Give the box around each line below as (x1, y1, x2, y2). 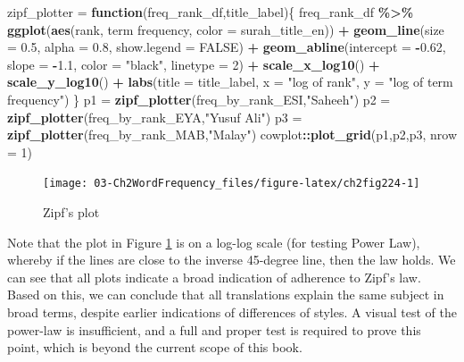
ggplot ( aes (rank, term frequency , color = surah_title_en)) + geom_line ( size (7, 20, 444, 38)
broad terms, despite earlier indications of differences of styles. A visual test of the (7, 302, 457, 321)
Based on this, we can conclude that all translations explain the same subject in (7, 285, 444, 304)
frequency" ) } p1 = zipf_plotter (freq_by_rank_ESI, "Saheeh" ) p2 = (7, 89, 391, 108)
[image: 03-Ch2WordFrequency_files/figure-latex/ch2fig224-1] (43, 177, 420, 190)
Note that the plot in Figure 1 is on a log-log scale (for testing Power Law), (7, 232, 420, 251)
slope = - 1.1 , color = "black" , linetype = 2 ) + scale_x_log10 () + (7, 55, 380, 73)
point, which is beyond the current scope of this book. (7, 338, 302, 357)
